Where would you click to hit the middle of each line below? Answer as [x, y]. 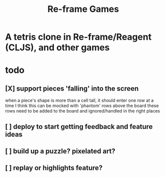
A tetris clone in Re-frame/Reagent [79, 37]
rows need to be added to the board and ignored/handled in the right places [82, 111]
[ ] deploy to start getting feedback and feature [79, 127]
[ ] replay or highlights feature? [54, 168]
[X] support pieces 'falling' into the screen [72, 88]
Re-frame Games [83, 9]
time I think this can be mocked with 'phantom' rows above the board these [82, 106]
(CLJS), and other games [57, 48]
